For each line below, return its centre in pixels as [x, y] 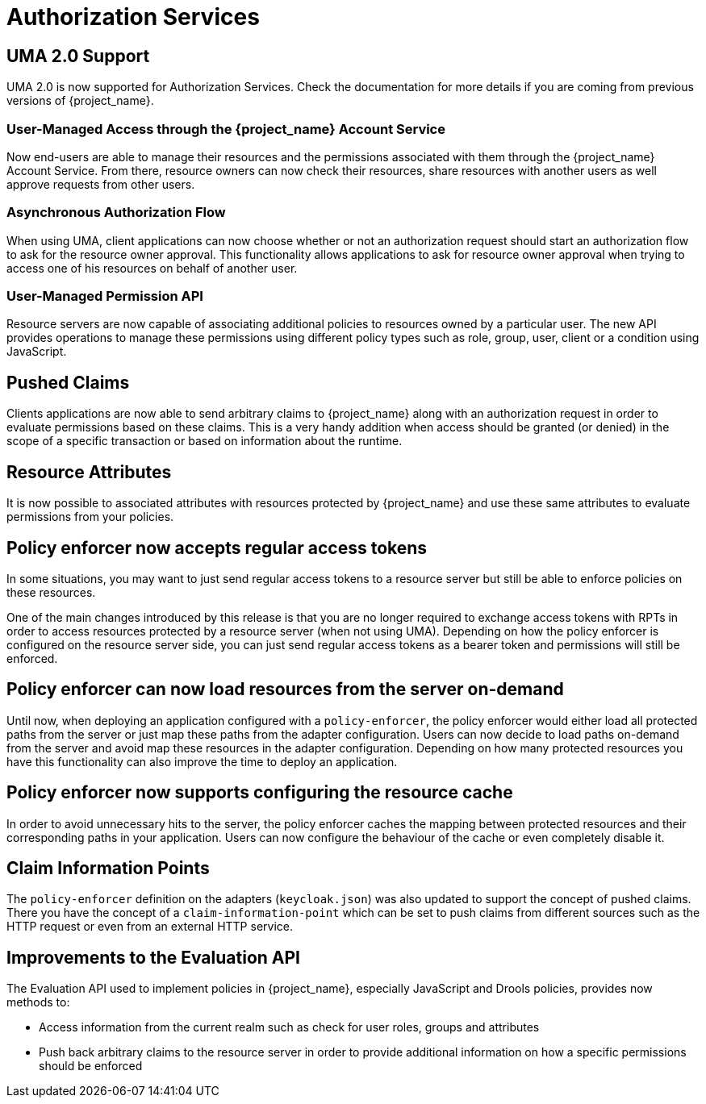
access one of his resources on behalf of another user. [152, 268]
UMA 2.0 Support [78, 56]
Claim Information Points [108, 869]
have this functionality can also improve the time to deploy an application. [202, 761]
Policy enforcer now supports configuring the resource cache [260, 793]
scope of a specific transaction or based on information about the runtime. [205, 441]
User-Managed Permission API [105, 296]
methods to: [38, 1002]
